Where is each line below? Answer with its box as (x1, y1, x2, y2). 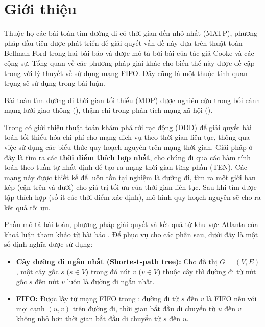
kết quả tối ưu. (4, 202, 51, 212)
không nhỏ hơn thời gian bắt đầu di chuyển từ (16, 313, 161, 323)
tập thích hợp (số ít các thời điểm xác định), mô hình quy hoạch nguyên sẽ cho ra (4, 192, 261, 203)
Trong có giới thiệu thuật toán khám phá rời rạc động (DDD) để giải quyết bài (4, 121, 252, 132)
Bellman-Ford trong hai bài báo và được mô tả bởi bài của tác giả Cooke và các (4, 47, 254, 58)
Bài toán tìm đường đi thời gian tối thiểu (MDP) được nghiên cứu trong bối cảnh (4, 94, 260, 105)
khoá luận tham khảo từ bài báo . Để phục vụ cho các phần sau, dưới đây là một (4, 229, 258, 239)
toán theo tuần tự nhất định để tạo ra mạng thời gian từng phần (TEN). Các (4, 162, 247, 172)
